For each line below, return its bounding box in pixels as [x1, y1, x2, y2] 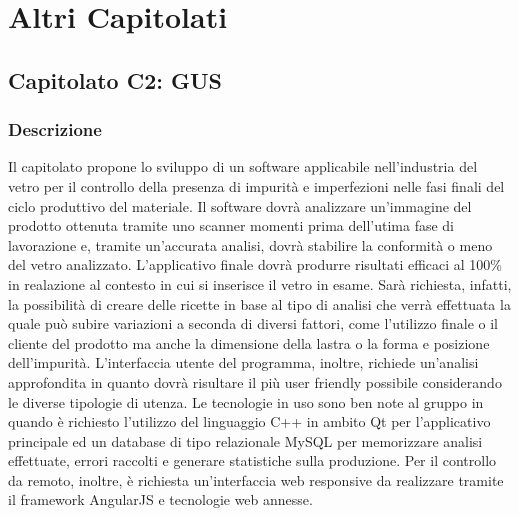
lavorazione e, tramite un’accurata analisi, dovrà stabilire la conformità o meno [8, 234, 493, 255]
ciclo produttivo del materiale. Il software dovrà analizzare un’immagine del [8, 195, 472, 216]
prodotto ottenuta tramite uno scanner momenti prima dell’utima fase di [8, 215, 454, 236]
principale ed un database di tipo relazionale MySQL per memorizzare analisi [8, 430, 483, 451]
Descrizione [8, 117, 102, 142]
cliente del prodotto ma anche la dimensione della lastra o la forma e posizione [8, 332, 490, 353]
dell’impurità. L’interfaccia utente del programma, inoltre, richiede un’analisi [8, 352, 479, 373]
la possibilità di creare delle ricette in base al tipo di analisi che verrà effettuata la [8, 293, 511, 314]
